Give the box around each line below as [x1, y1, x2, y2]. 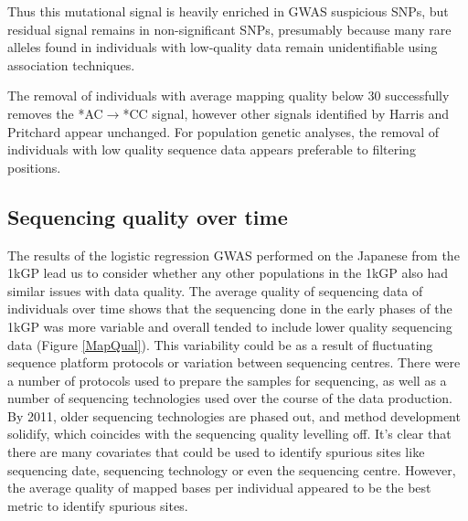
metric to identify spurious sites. [7, 495, 188, 515]
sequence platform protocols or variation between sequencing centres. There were [7, 353, 461, 372]
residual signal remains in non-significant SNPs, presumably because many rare [7, 19, 452, 38]
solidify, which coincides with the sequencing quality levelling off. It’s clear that [7, 424, 452, 443]
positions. [7, 157, 61, 176]
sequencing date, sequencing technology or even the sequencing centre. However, [7, 460, 456, 479]
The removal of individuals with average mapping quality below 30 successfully [7, 86, 450, 105]
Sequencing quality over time [7, 202, 288, 230]
